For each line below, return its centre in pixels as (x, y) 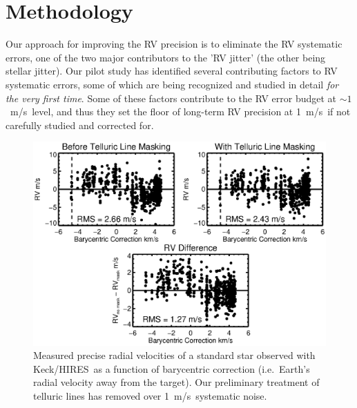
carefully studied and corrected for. (80, 125)
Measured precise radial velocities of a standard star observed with (174, 355)
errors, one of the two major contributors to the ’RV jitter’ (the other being (166, 57)
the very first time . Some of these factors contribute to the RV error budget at (171, 98)
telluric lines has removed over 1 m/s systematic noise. (150, 395)
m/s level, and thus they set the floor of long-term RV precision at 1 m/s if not (180, 111)
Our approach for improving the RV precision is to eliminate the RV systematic (174, 44)
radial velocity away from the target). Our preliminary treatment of (176, 382)
